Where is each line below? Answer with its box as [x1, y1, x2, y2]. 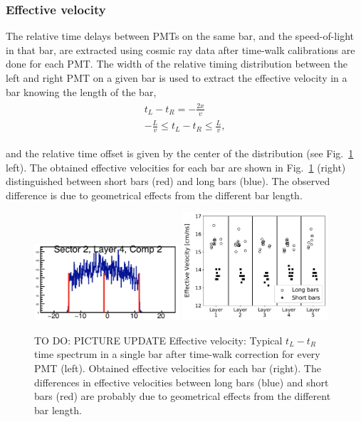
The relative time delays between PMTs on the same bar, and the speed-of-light [6, 28, 354, 43]
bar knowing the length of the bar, [6, 84, 157, 99]
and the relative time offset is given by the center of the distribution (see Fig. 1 [6, 145, 354, 160]
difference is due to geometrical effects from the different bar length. [6, 187, 303, 202]
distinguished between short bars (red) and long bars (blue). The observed [6, 174, 330, 189]
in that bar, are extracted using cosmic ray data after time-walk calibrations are [6, 42, 355, 57]
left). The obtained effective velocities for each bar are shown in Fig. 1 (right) [6, 159, 346, 174]
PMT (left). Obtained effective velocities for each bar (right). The [34, 361, 321, 375]
